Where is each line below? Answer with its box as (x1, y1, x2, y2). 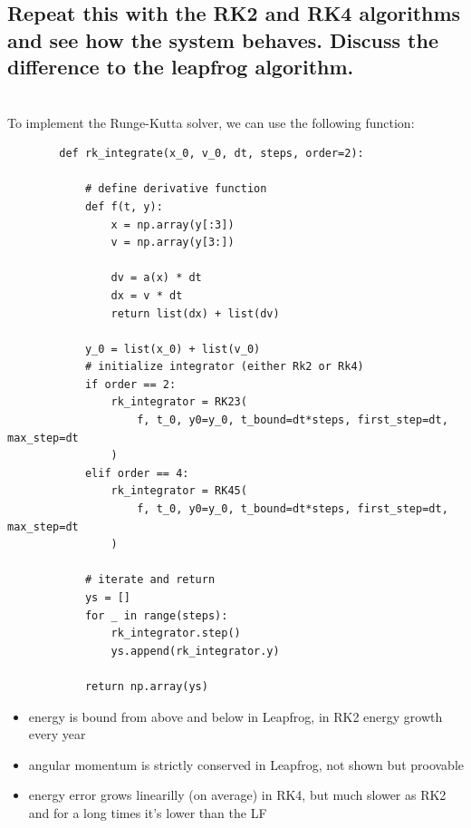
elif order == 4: (84, 466, 189, 480)
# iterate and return (84, 573, 216, 587)
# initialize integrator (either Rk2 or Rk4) (84, 360, 364, 374)
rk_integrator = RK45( (111, 484, 247, 498)
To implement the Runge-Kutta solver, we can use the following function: (7, 112, 415, 132)
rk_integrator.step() (111, 627, 241, 640)
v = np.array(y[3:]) (111, 236, 235, 249)
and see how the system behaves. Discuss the (7, 25, 438, 54)
